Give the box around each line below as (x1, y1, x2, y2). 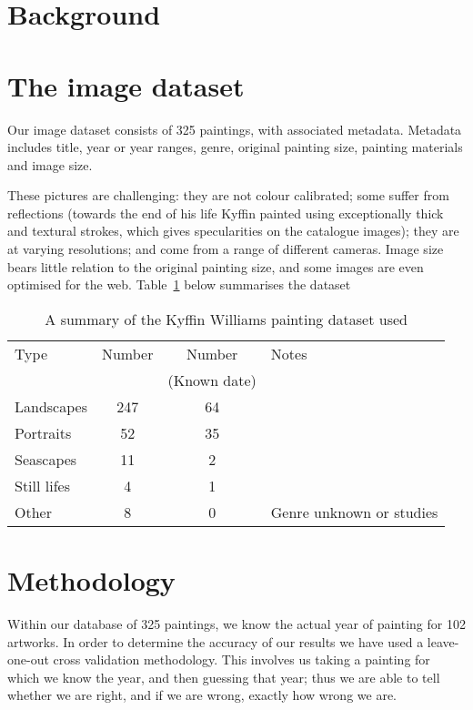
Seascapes (15, 448, 77, 470)
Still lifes (15, 474, 70, 496)
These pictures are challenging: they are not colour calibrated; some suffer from (7, 186, 449, 205)
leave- (427, 632, 459, 651)
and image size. (7, 155, 93, 174)
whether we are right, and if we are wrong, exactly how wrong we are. (7, 685, 398, 705)
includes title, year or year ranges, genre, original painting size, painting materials (7, 137, 463, 157)
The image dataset (7, 66, 245, 104)
